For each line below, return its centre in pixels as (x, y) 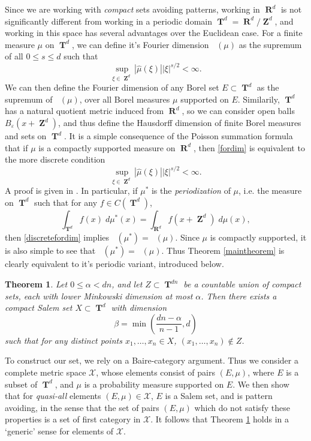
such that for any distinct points (64, 340)
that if (16, 147)
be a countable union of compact (242, 284)
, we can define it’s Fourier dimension (140, 44)
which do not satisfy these (242, 407)
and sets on (26, 136)
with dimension (139, 307)
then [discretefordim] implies (57, 237)
